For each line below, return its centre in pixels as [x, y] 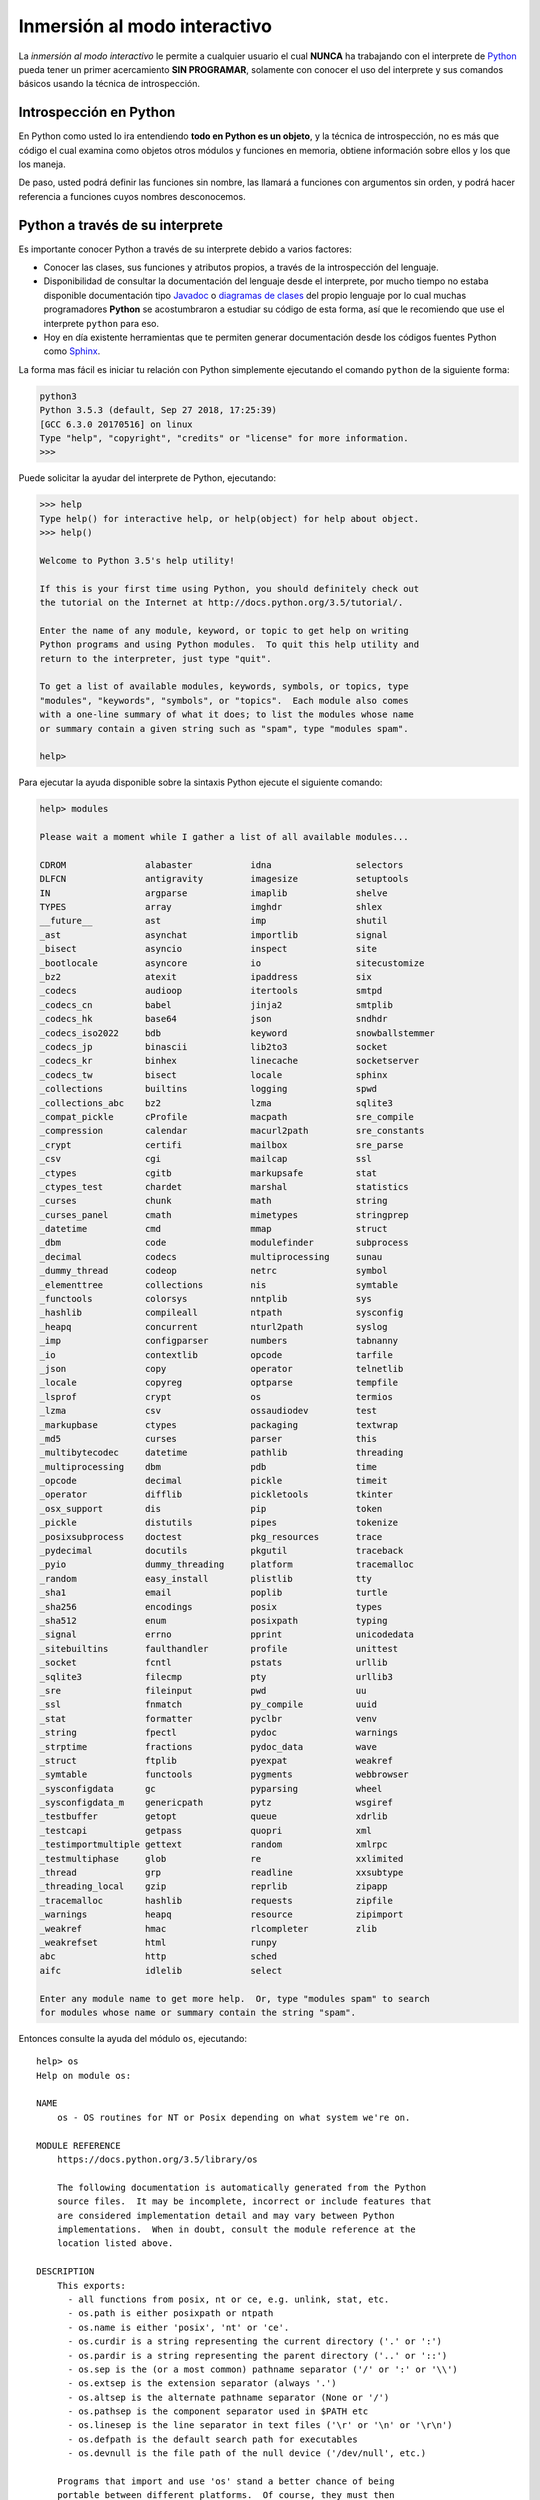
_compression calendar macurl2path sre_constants [232, 1131]
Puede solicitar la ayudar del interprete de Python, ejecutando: [147, 478]
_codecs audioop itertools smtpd [211, 991]
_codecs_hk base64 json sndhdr [213, 1019]
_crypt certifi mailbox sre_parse [221, 1144]
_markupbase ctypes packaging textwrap [219, 1424]
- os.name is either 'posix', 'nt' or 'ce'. [178, 2327]
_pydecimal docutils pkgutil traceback [221, 1551]
